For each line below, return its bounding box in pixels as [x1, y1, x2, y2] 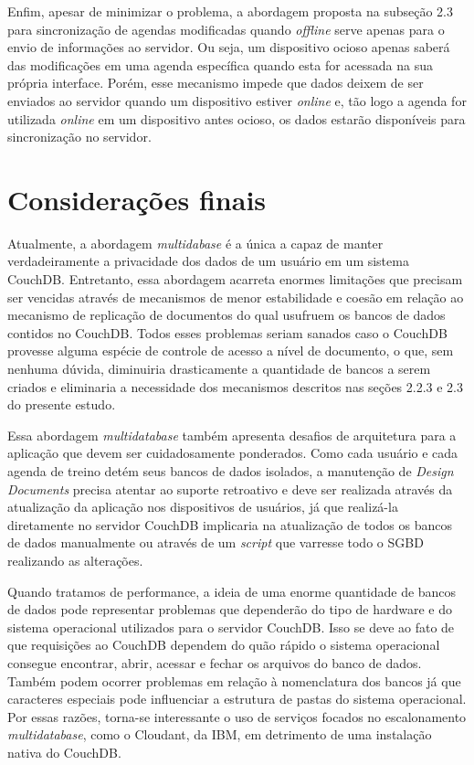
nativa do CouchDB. [7, 742, 121, 761]
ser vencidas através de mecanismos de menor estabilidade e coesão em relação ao [7, 287, 464, 306]
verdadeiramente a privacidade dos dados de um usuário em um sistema [7, 251, 409, 271]
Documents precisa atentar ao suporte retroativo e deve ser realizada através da [7, 479, 453, 498]
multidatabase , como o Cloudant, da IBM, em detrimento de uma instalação [7, 725, 432, 744]
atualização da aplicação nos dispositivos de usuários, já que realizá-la [7, 497, 398, 516]
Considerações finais [7, 180, 267, 218]
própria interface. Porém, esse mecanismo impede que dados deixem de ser [7, 73, 424, 92]
